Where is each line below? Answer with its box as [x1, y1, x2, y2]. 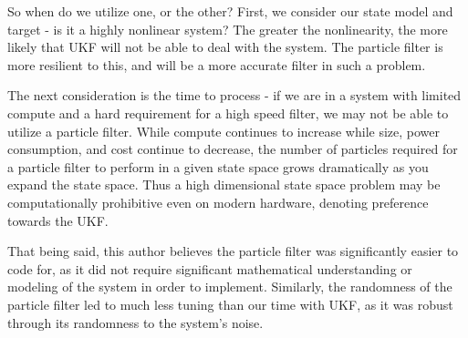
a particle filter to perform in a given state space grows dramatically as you [7, 157, 429, 176]
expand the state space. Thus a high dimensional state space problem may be [7, 175, 441, 194]
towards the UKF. [7, 210, 109, 230]
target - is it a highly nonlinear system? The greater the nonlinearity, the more [7, 19, 448, 38]
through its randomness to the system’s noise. [7, 312, 264, 332]
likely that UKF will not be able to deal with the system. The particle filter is [7, 37, 443, 56]
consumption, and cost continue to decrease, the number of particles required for [7, 139, 458, 159]
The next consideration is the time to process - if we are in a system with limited [7, 86, 462, 105]
